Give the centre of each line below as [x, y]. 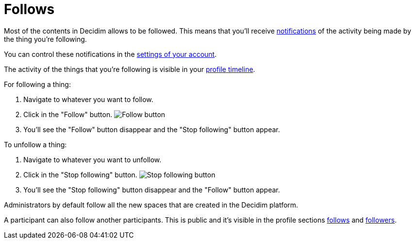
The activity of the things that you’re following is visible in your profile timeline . [130, 69]
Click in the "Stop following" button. [80, 174]
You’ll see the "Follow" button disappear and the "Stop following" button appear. [152, 129]
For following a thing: [37, 84]
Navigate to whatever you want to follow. [88, 99]
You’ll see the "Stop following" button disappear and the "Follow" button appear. [152, 190]
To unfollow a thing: [35, 144]
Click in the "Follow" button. [68, 114]
